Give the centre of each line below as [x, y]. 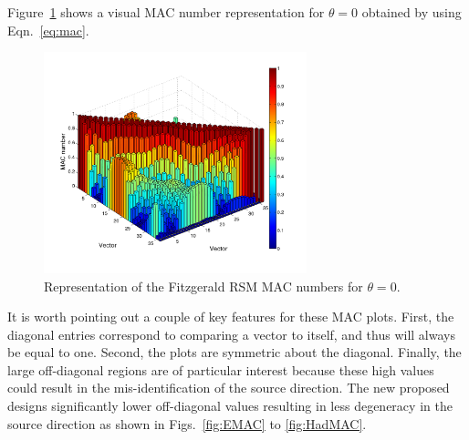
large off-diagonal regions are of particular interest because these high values [221, 369]
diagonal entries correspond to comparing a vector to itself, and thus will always [231, 334]
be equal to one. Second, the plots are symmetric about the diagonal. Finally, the [234, 352]
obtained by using [412, 12]
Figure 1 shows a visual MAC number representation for [166, 12]
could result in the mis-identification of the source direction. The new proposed [229, 388]
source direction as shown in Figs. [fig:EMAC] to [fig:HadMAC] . [187, 423]
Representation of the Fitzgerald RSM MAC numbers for [203, 286]
